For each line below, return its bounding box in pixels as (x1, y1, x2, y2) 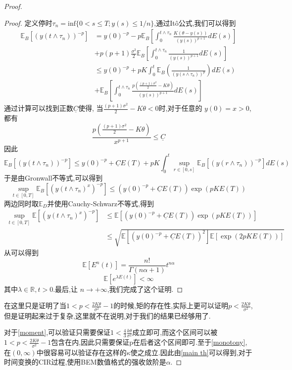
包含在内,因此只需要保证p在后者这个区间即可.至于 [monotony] (51, 337, 245, 347)
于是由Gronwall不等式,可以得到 (4, 173, 103, 183)
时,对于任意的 (158, 103, 202, 113)
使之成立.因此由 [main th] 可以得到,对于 (130, 347, 252, 357)
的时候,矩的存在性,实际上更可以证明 (113, 300, 229, 311)
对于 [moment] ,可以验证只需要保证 (4, 327, 111, 337)
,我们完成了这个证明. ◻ (107, 283, 183, 294)
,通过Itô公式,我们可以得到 (154, 17, 236, 28)
